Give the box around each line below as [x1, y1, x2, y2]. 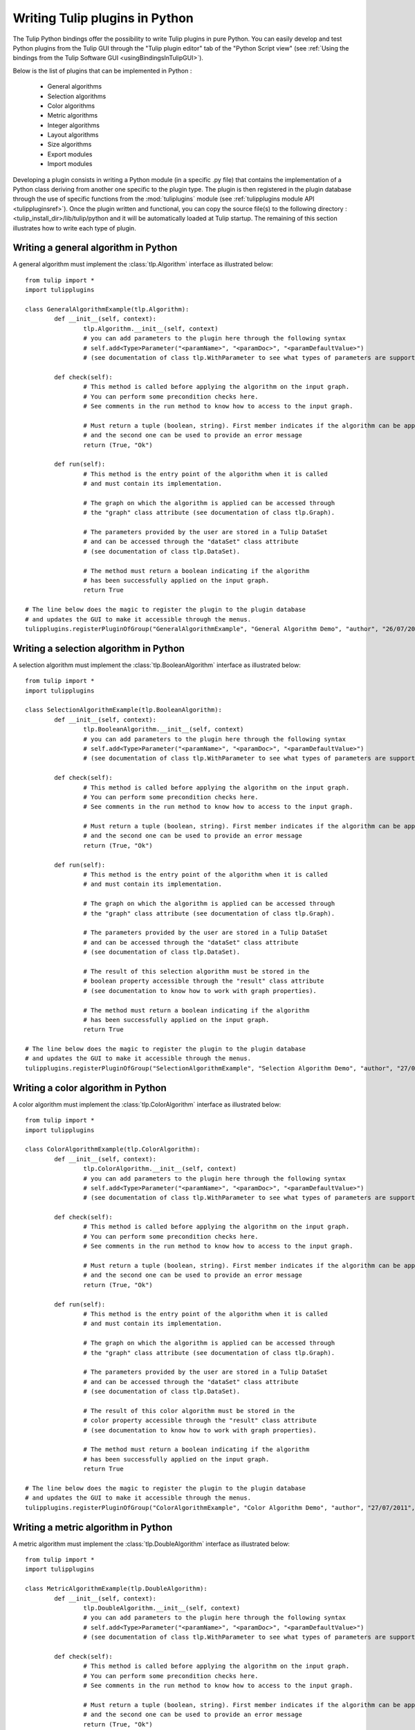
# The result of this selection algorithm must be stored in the [83, 967, 310, 975]
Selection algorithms [47, 92, 107, 100]
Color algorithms [47, 101, 95, 110]
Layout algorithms [47, 131, 99, 139]
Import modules [47, 160, 93, 168]
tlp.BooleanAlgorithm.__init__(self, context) [83, 725, 244, 734]
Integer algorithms [47, 121, 100, 129]
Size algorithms [47, 140, 92, 149]
